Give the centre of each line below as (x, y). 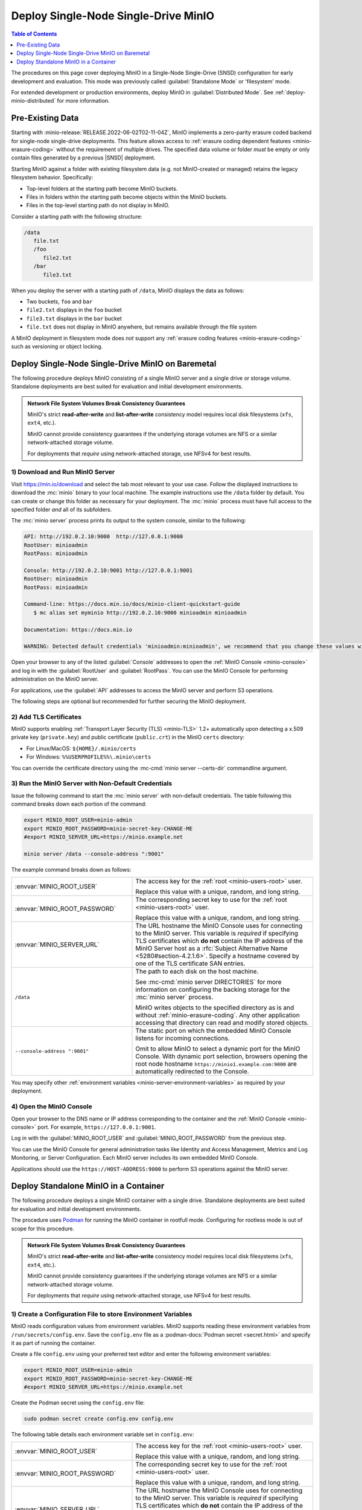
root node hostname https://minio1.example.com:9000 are (216, 1064)
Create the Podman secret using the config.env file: (78, 1403)
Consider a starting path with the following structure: (77, 216)
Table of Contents (34, 34)
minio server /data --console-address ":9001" (94, 854)
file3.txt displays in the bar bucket (74, 318)
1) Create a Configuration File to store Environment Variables (102, 1314)
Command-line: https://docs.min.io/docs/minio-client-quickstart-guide (132, 604)
